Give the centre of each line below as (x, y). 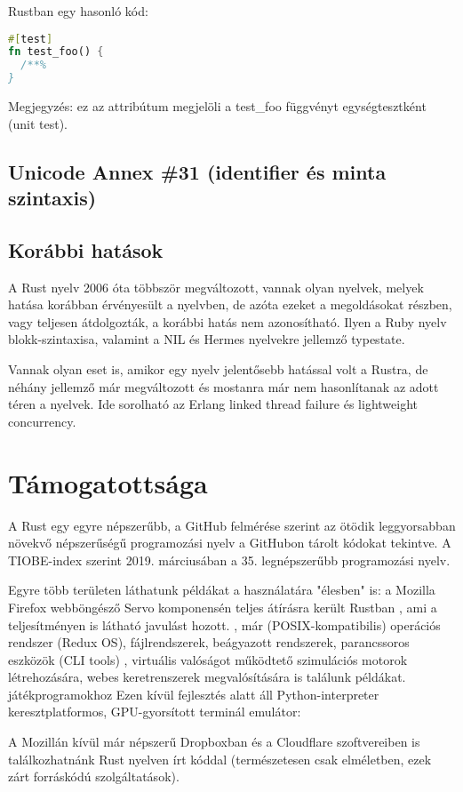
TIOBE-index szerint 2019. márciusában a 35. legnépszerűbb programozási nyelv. (229, 560)
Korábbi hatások (86, 249)
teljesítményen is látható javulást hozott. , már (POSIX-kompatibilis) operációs (224, 624)
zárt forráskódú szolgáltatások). (94, 776)
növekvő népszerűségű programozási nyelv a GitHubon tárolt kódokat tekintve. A (230, 543)
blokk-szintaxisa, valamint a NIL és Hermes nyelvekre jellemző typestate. (207, 339)
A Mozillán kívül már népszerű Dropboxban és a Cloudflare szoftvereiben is (214, 742)
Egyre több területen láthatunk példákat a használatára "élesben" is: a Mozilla (222, 590)
